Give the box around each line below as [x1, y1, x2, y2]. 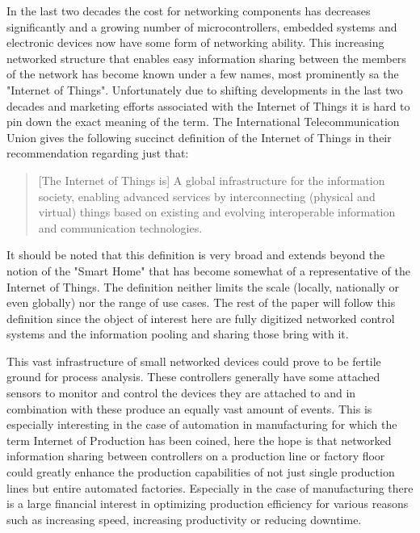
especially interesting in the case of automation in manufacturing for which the [6, 416, 397, 433]
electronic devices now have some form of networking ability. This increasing [6, 34, 384, 51]
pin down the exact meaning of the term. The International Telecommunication [6, 113, 400, 130]
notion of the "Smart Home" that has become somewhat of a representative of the [6, 262, 410, 279]
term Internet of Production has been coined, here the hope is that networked [6, 431, 392, 448]
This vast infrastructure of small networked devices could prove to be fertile [6, 352, 381, 369]
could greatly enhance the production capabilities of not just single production [6, 464, 395, 481]
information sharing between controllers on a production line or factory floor [6, 447, 385, 464]
